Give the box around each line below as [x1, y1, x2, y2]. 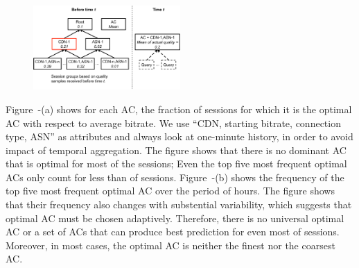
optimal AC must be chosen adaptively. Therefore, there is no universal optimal [6, 210, 344, 225]
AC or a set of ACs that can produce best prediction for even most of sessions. [6, 224, 340, 239]
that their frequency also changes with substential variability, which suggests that [6, 197, 352, 212]
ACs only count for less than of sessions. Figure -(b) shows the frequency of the [6, 169, 344, 184]
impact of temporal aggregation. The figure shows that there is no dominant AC [6, 142, 347, 157]
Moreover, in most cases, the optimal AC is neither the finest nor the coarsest [6, 237, 335, 252]
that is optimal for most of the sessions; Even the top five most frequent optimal [6, 156, 347, 171]
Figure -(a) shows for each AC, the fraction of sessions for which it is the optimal [6, 101, 352, 116]
